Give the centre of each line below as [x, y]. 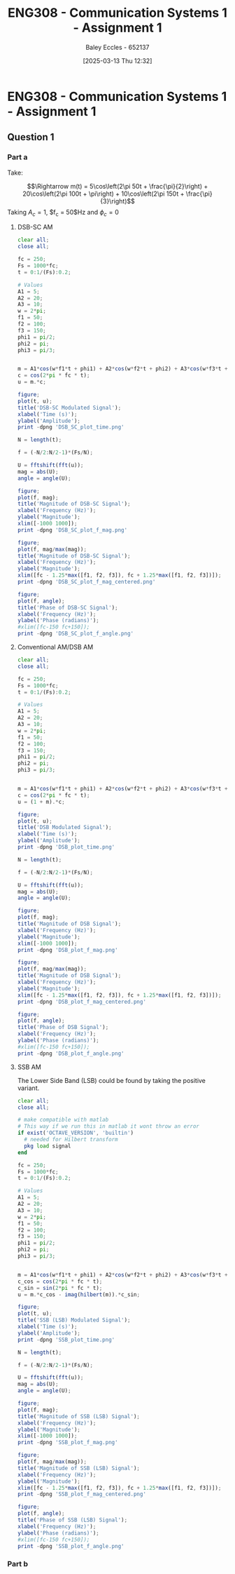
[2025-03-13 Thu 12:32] [117, 60]
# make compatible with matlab [63, 1120]
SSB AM [29, 1067]
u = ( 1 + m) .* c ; [41, 802]
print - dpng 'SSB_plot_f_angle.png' [71, 1546]
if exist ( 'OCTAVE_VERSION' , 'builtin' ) [76, 1133]
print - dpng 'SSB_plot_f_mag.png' [67, 1443]
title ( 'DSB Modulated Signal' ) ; [64, 828]
